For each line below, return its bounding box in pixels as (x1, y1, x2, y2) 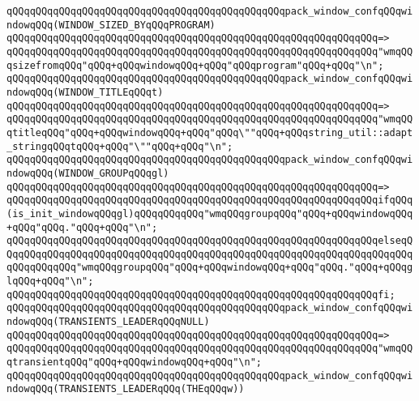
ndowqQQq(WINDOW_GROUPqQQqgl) (6, 167, 169, 179)
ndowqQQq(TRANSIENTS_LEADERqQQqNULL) (6, 316, 210, 328)
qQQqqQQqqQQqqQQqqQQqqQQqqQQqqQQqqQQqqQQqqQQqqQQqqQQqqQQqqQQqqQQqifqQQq (6, 194, 413, 207)
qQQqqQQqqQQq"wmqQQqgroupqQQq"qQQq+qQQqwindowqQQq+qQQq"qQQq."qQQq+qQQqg (6, 262, 413, 274)
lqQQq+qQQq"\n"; (6, 275, 94, 288)
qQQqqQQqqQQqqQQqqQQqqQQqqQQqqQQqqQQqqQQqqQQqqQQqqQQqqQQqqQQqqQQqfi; (6, 288, 395, 301)
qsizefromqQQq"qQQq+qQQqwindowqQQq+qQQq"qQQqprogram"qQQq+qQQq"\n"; (6, 59, 384, 71)
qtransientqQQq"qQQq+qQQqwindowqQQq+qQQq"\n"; (6, 356, 262, 369)
